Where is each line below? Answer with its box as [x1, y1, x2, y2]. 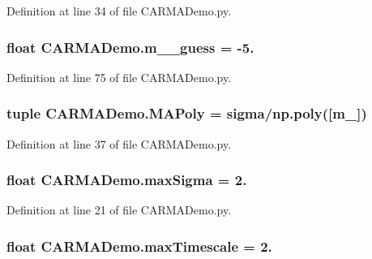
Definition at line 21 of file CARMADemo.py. [6, 201, 232, 218]
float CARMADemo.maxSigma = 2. [6, 170, 247, 190]
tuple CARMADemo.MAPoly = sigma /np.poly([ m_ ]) [6, 103, 367, 123]
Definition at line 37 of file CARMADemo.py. [6, 135, 232, 152]
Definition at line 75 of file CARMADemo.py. [6, 68, 232, 85]
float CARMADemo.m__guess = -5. [6, 37, 254, 57]
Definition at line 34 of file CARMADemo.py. [6, 2, 232, 19]
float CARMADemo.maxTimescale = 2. [6, 235, 272, 256]
